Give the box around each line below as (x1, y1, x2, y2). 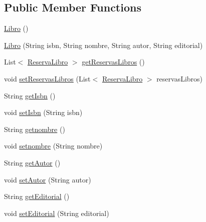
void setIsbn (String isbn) (4, 107, 83, 117)
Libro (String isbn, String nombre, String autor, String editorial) (4, 39, 203, 50)
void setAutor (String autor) (4, 174, 91, 184)
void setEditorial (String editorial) (4, 207, 109, 218)
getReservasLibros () (82, 56, 145, 67)
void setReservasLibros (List (4, 73, 91, 83)
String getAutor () (4, 157, 61, 167)
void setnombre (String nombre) (4, 140, 103, 151)
